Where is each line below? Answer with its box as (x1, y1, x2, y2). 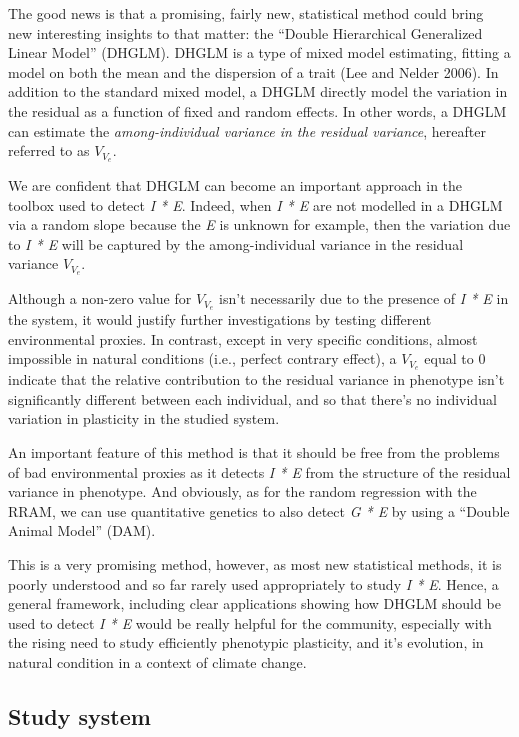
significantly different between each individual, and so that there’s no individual (8, 388, 497, 409)
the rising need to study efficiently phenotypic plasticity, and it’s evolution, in (8, 632, 484, 653)
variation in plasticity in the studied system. (8, 408, 280, 429)
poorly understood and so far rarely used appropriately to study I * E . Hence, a (8, 573, 499, 594)
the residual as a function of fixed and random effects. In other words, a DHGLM (8, 100, 507, 121)
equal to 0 (424, 348, 486, 369)
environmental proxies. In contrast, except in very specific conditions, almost (8, 328, 478, 349)
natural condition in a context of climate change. (8, 651, 307, 672)
